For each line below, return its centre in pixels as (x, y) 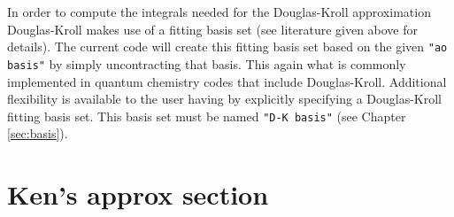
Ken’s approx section (138, 194)
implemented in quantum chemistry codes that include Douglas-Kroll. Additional (227, 81)
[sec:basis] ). (38, 133)
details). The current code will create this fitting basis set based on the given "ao (227, 46)
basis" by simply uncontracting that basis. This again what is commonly (207, 63)
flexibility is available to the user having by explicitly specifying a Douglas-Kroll (225, 99)
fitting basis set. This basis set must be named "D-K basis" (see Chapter (207, 116)
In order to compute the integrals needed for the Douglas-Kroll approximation (219, 12)
